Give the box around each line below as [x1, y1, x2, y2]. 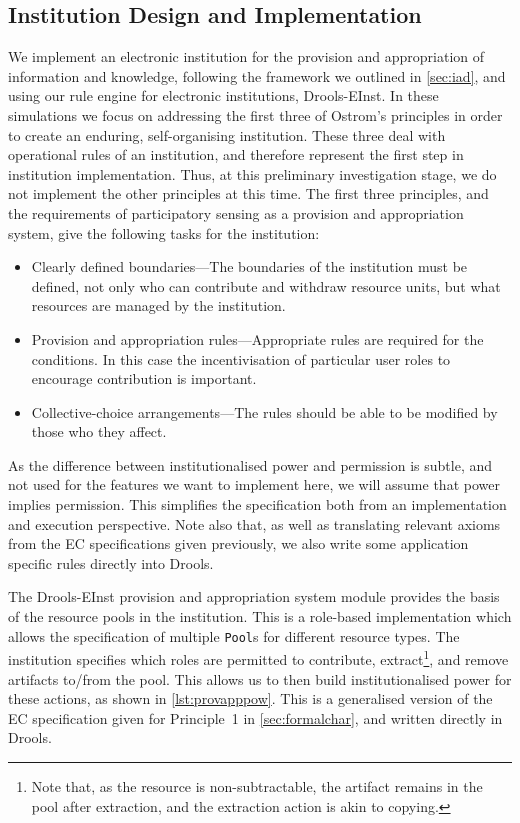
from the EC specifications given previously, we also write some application [8, 533, 469, 554]
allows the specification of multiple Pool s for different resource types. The [8, 625, 460, 646]
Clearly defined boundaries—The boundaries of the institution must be [31, 256, 468, 277]
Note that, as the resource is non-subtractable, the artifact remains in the [31, 775, 483, 796]
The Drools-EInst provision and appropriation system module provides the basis [8, 586, 500, 607]
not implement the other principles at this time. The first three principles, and [8, 183, 489, 204]
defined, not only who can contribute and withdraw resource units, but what [31, 275, 501, 296]
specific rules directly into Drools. [8, 552, 214, 573]
